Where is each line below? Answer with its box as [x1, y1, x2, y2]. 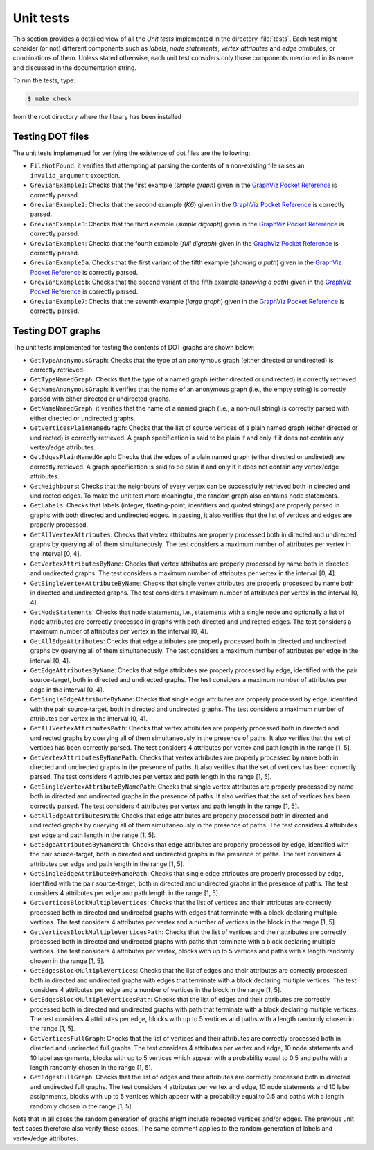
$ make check [27, 95, 72, 103]
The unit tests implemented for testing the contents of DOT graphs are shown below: [12, 343, 255, 352]
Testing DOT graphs [12, 325, 101, 337]
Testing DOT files [12, 130, 89, 142]
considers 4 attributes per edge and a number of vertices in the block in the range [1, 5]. [30, 985, 282, 994]
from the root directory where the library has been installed [12, 113, 181, 121]
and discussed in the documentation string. [12, 63, 136, 72]
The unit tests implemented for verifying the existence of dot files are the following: [12, 149, 251, 157]
